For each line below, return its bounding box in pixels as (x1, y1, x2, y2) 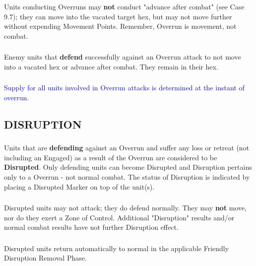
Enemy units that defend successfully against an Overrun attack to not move (4, 52, 241, 62)
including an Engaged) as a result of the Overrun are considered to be (4, 152, 217, 162)
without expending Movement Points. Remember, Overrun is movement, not (4, 21, 237, 31)
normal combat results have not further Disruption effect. (4, 222, 179, 232)
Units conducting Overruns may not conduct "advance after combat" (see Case (4, 1, 245, 11)
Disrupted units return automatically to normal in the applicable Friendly (4, 243, 229, 253)
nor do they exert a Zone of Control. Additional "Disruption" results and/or (4, 212, 235, 222)
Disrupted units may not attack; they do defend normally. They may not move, (4, 202, 247, 213)
